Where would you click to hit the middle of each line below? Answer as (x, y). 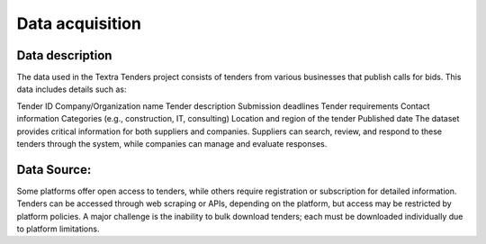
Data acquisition (79, 23)
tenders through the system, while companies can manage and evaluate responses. (172, 144)
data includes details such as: (72, 89)
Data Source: (54, 170)
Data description (64, 55)
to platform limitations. (58, 229)
